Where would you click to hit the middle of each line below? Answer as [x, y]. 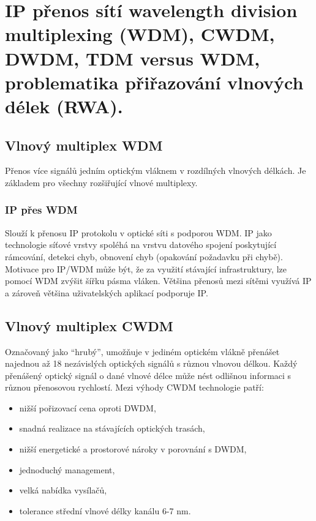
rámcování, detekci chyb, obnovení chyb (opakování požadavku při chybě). [144, 256]
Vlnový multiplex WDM [84, 145]
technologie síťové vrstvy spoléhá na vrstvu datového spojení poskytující [141, 245]
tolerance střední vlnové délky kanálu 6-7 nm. [105, 510]
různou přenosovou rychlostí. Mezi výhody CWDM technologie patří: [134, 387]
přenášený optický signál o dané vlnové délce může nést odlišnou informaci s [148, 375]
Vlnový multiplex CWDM [89, 325]
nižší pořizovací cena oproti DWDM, [88, 407]
